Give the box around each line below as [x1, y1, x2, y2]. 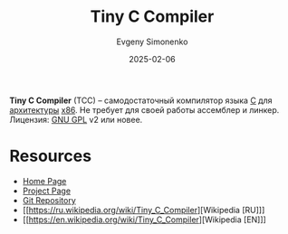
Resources [9, 146, 92, 166]
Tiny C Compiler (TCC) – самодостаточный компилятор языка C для [9, 95, 273, 106]
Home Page [22, 175, 67, 186]
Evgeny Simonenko [116, 36, 188, 47]
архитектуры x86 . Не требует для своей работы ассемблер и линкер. [9, 104, 280, 115]
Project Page [22, 185, 71, 196]
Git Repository [22, 194, 77, 205]
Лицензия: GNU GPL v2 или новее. [9, 114, 143, 125]
